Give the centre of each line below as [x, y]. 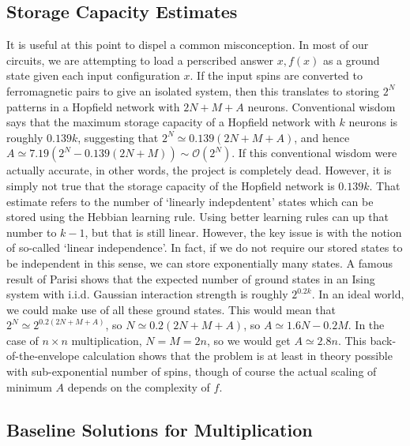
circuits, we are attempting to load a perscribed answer [140, 60]
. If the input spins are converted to [276, 75]
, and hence [322, 137]
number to [32, 232]
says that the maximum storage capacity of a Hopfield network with [171, 122]
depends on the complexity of [139, 386]
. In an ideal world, [358, 294]
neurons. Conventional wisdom [322, 106]
